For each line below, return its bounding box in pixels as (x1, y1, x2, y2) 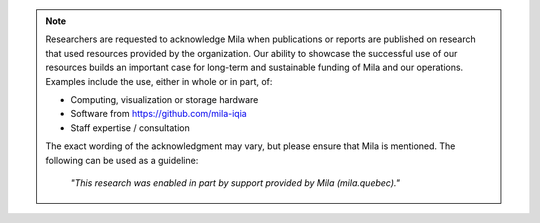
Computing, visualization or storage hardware (70, 93, 259, 105)
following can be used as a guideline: (45, 154, 199, 166)
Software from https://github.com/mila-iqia (70, 108, 247, 120)
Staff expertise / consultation (70, 121, 190, 134)
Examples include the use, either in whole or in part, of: (45, 75, 273, 87)
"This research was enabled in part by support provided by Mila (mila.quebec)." (70, 176, 400, 189)
